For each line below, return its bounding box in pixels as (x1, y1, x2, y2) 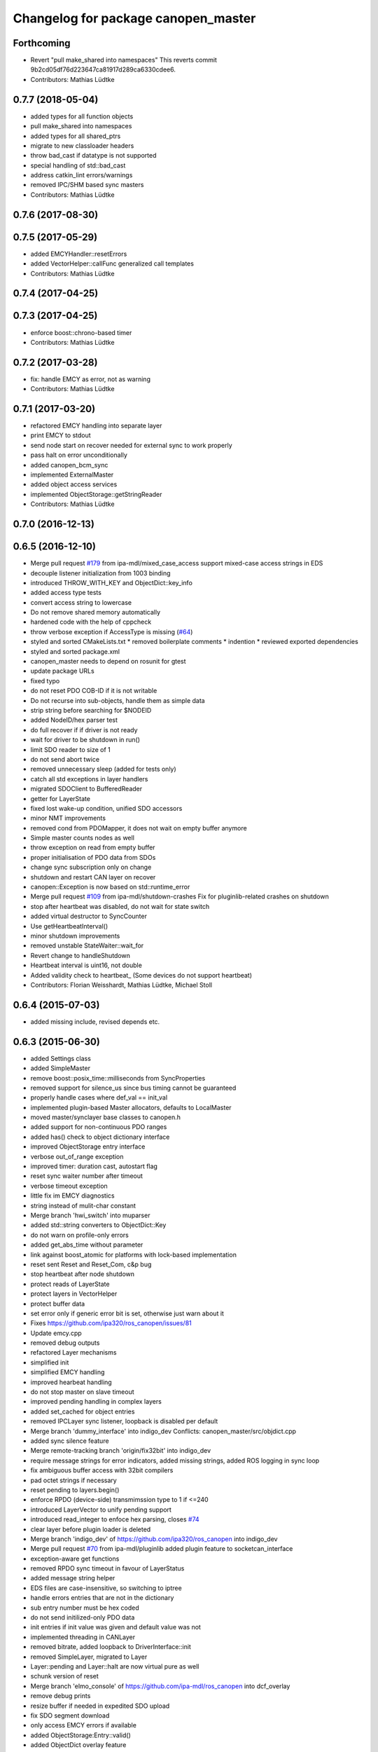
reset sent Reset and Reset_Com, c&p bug (30, 1260, 152, 1268)
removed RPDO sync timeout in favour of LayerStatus (30, 1564, 185, 1573)
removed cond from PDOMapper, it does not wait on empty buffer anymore (30, 823, 248, 832)
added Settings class (30, 1054, 91, 1062)
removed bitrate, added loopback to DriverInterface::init (30, 1643, 192, 1651)
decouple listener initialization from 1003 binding (30, 568, 171, 577)
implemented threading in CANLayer (30, 1633, 136, 1641)
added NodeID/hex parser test (30, 716, 118, 725)
